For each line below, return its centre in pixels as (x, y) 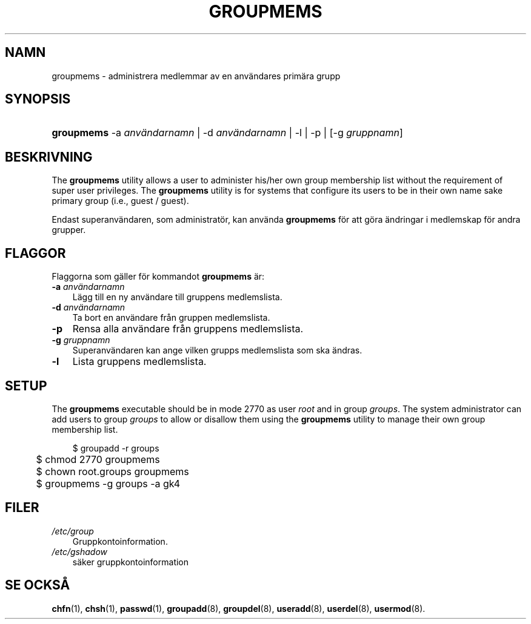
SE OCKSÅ (38, 585)
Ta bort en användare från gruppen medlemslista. (171, 318)
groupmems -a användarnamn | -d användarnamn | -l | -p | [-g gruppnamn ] (227, 133)
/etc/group (73, 531)
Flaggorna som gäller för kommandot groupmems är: (158, 277)
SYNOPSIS (38, 99)
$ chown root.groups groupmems (112, 471)
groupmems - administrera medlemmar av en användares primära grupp (196, 76)
